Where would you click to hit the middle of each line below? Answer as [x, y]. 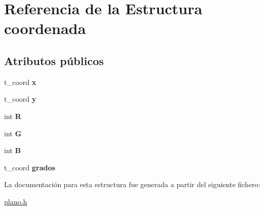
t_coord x [20, 82]
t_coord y [20, 99]
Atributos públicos [54, 60]
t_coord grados [30, 167]
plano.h [16, 201]
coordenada [45, 28]
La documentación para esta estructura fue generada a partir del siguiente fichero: [132, 184]
